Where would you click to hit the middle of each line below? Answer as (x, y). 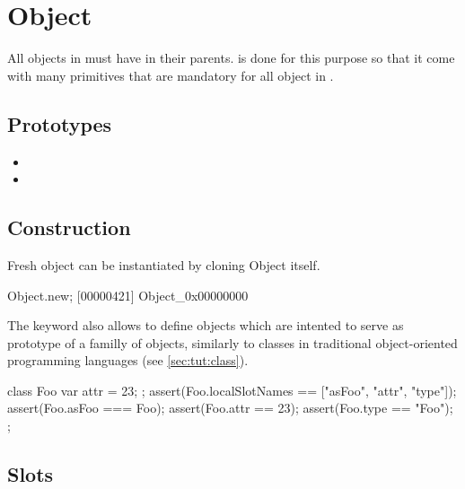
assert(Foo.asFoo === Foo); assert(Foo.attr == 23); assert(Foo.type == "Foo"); (230, 408)
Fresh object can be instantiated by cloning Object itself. (164, 264)
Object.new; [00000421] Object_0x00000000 (128, 295)
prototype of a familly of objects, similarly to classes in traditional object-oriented (232, 342)
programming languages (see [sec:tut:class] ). (128, 360)
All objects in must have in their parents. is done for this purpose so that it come (231, 58)
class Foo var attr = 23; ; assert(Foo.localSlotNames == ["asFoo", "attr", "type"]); (232, 390)
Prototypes (60, 123)
